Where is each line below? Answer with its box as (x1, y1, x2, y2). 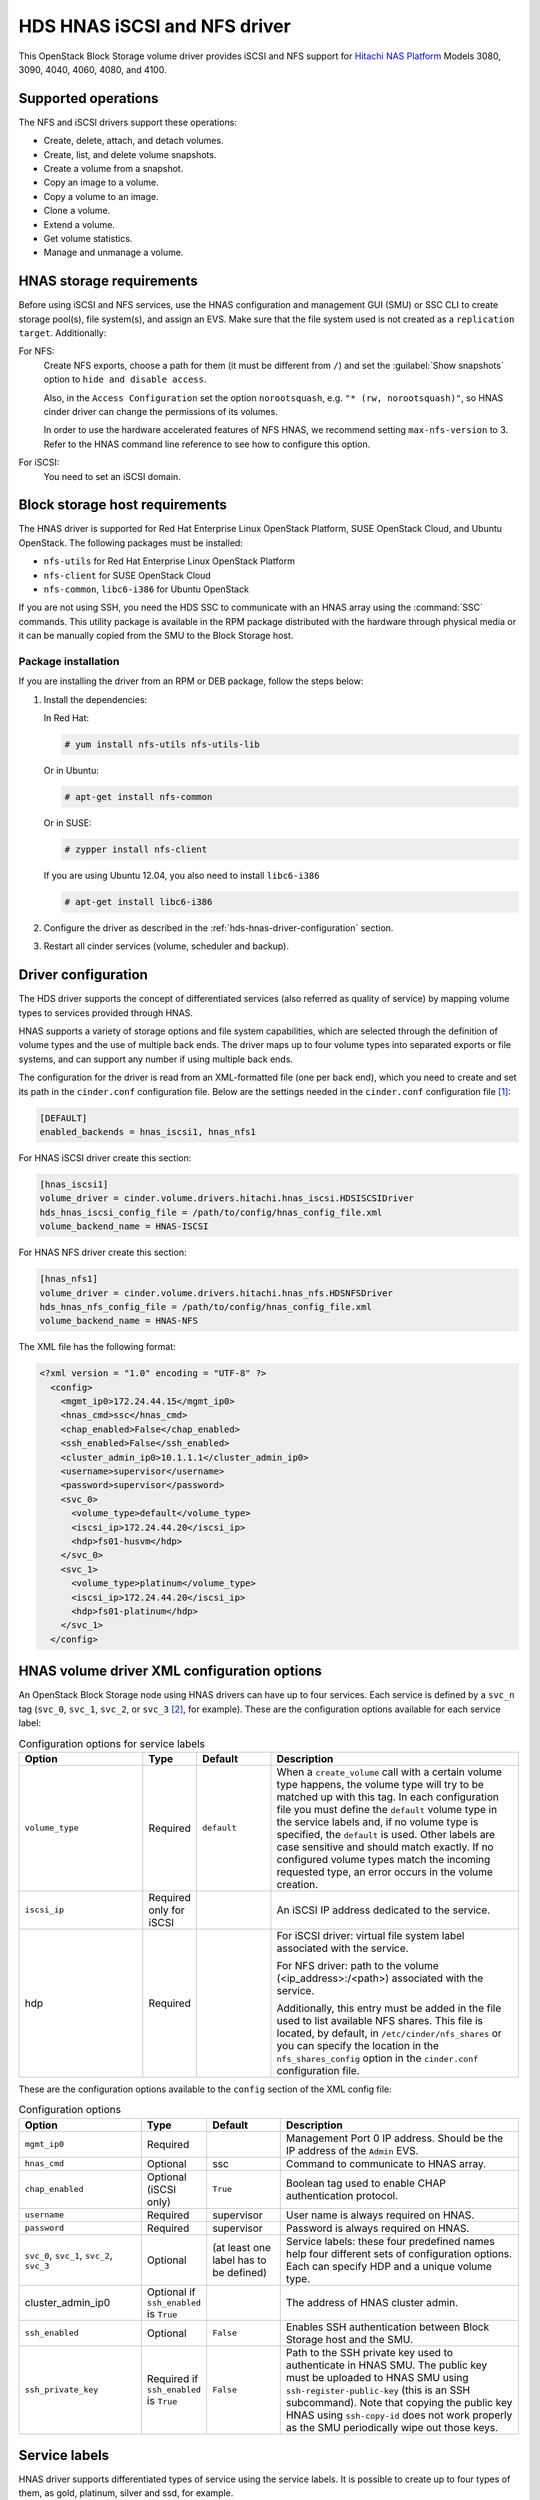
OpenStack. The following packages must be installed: (18, 536, 244, 549)
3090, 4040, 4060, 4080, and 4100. (18, 63, 167, 75)
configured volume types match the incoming (276, 1852, 491, 1866)
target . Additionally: (18, 327, 107, 339)
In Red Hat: (43, 712, 90, 724)
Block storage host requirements (18, 496, 227, 514)
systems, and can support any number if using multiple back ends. (18, 1053, 294, 1065)
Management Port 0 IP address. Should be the (285, 2131, 504, 2145)
